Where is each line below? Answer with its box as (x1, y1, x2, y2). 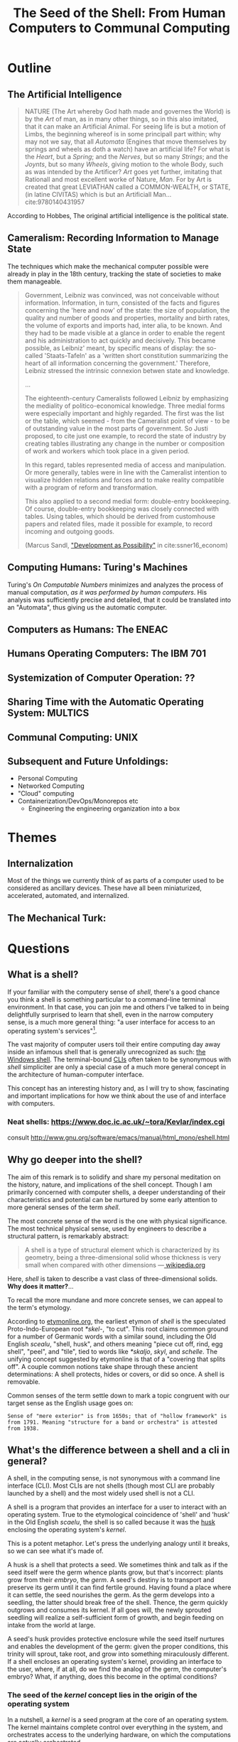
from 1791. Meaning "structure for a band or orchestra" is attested (7, 1419, 218, 1426)
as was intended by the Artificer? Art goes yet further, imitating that (24, 168, 222, 175)
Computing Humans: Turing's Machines (7, 561, 188, 573)
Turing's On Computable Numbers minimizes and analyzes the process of (7, 580, 224, 589)
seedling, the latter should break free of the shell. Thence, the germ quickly (7, 1598, 229, 1607)
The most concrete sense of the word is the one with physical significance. (7, 1216, 227, 1225)
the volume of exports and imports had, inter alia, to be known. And (24, 321, 222, 330)
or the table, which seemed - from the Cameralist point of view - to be (24, 416, 230, 425)
